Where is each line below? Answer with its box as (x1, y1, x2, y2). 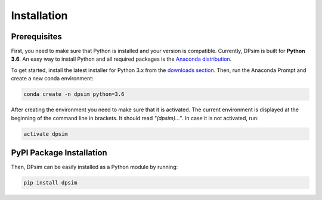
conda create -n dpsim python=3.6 (23, 91, 125, 98)
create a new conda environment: (11, 75, 94, 82)
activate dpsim (23, 130, 68, 137)
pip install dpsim (23, 179, 78, 186)
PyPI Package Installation (11, 148, 107, 158)
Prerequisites (11, 32, 62, 42)
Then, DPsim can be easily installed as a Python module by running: (11, 164, 178, 171)
